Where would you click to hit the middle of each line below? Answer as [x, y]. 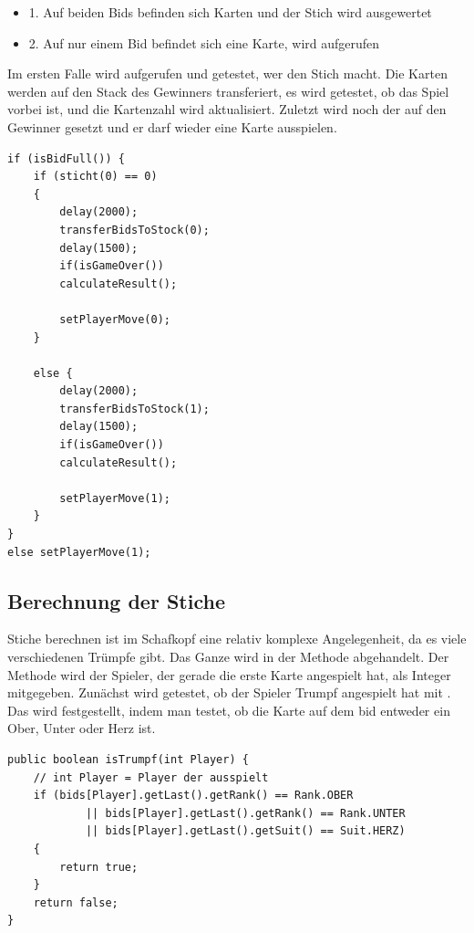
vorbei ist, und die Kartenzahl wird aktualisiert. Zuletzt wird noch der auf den [227, 109]
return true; [99, 867]
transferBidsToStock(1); [134, 409]
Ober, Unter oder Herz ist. [82, 728]
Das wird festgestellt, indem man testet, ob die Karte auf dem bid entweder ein [229, 710]
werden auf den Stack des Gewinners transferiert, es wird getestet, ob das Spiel [228, 91]
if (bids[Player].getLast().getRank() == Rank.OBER [193, 796]
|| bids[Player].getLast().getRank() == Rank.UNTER [245, 813]
